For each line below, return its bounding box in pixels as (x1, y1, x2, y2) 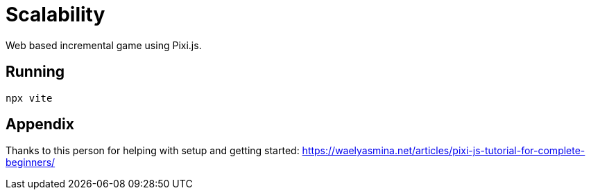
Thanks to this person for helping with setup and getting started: (6, 145, 300, 157)
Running (6, 63, 65, 81)
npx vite (6, 92, 53, 104)
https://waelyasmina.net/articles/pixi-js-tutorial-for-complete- (302, 145, 585, 157)
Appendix (6, 115, 74, 133)
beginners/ (6, 156, 55, 169)
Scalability (6, 3, 105, 26)
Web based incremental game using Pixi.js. (6, 39, 202, 51)
